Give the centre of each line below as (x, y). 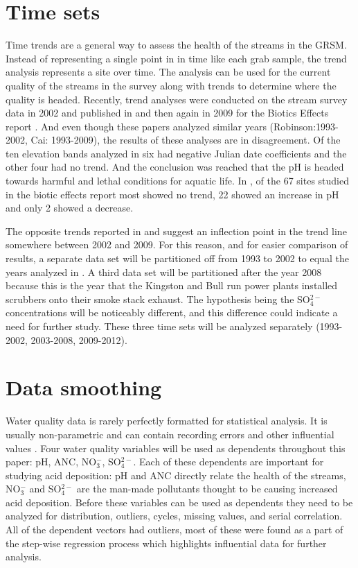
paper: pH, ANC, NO (51, 462)
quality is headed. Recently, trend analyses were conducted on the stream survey (177, 99)
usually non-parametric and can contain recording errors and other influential (170, 434)
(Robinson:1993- (304, 126)
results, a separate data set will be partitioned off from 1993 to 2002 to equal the (177, 258)
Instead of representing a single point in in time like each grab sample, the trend (176, 58)
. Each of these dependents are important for (229, 462)
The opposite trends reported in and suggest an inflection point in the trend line (176, 231)
